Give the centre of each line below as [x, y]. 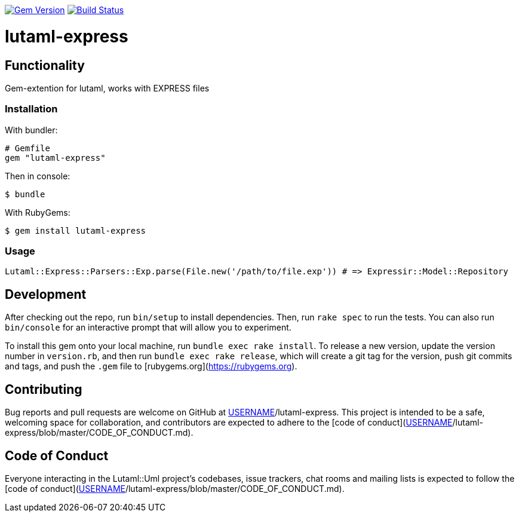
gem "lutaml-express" [55, 157]
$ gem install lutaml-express [76, 230]
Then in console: [38, 176]
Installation [31, 109]
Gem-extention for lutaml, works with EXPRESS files [107, 88]
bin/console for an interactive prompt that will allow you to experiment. [148, 328]
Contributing [44, 389]
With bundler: [31, 130]
